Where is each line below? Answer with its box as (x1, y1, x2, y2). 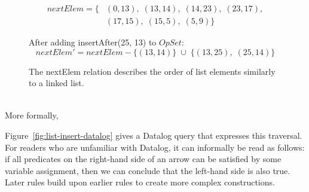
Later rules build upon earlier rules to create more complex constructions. (5, 176, 275, 188)
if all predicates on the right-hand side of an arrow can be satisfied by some (5, 153, 282, 165)
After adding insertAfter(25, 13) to (29, 36, 157, 48)
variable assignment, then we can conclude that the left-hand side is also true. (5, 164, 290, 176)
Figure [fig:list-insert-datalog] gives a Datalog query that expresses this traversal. (5, 129, 302, 141)
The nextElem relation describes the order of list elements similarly (29, 65, 276, 77)
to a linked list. (29, 77, 84, 89)
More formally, (5, 109, 59, 121)
